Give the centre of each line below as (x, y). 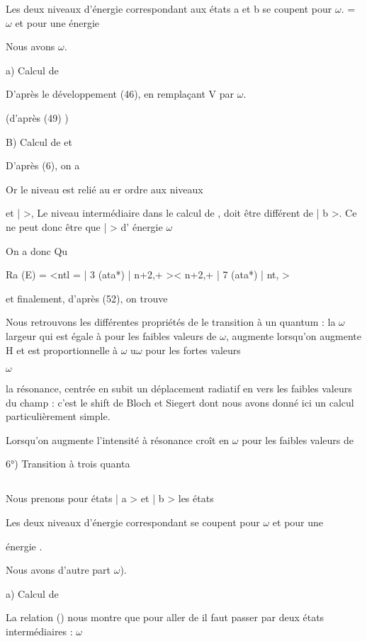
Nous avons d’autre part (58, 570)
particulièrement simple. (58, 416)
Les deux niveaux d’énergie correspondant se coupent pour (133, 522)
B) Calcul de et (39, 141)
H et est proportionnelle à (62, 350)
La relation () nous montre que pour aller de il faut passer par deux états (165, 617)
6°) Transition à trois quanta (68, 464)
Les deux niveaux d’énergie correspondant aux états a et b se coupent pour (169, 8)
